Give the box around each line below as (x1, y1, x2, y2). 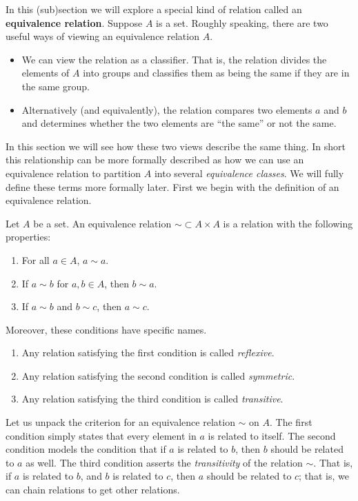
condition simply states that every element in (6, 428, 197, 442)
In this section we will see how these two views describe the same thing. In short (6, 139, 346, 153)
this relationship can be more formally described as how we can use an (6, 152, 304, 167)
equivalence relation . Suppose (6, 15, 143, 30)
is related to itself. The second (208, 428, 336, 442)
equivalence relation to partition (6, 165, 141, 180)
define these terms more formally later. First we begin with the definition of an (6, 179, 339, 194)
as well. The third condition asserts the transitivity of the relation (26, 455, 303, 469)
